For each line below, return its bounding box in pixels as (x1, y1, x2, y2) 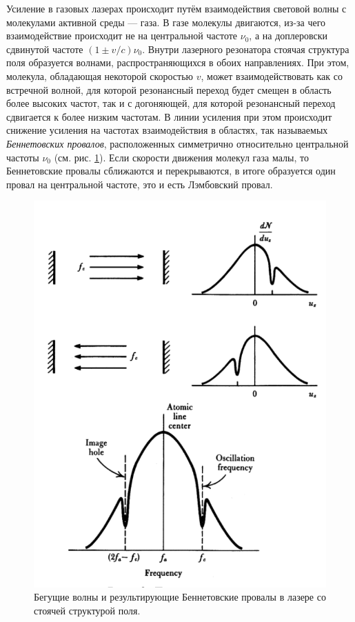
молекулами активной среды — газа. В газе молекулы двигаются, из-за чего (6, 14, 326, 29)
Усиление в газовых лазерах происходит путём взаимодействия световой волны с (6, 1, 347, 15)
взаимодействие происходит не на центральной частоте (6, 28, 238, 43)
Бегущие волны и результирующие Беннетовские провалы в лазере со (34, 590, 326, 604)
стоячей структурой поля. (34, 603, 141, 617)
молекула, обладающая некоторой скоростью (6, 68, 194, 83)
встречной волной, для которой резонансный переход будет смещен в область (6, 82, 332, 97)
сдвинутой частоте (6, 41, 83, 56)
